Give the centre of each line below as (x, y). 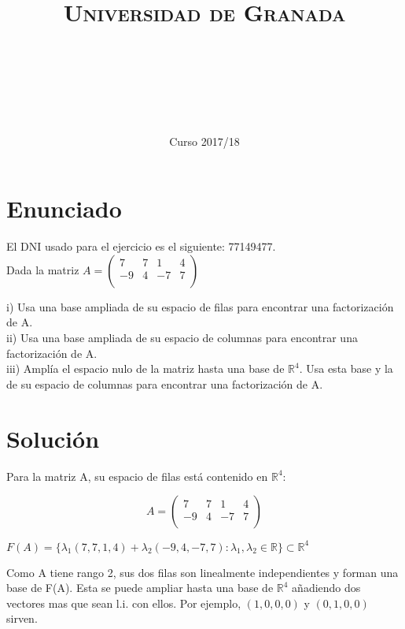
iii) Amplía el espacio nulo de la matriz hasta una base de (145, 368)
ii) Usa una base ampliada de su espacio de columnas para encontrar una (182, 338)
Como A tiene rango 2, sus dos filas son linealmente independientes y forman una (202, 572)
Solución (53, 438)
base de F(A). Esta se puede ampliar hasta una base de (140, 588)
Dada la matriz (43, 269)
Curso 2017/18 (204, 141)
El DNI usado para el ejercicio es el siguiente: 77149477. (141, 246)
